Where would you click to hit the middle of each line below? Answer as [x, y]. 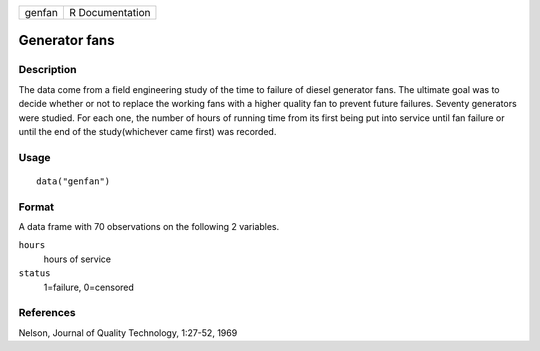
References [47, 313]
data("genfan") [73, 181]
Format [36, 207]
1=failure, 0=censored [89, 287]
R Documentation [109, 12]
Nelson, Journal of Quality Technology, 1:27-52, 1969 [128, 332]
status [34, 273]
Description [47, 70]
